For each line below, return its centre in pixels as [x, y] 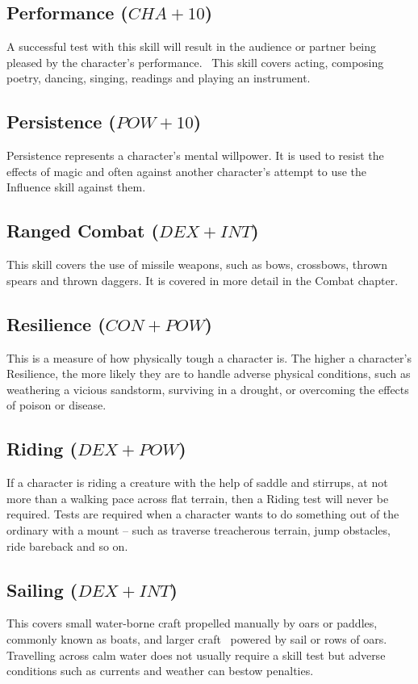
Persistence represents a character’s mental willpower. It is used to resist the [195, 155]
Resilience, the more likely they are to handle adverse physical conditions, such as [209, 373]
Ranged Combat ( [83, 231]
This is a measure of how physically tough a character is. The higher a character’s [209, 357]
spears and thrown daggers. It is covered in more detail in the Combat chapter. [203, 280]
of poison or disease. [56, 405]
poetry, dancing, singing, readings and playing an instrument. [159, 78]
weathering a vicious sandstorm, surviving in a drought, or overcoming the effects [208, 389]
